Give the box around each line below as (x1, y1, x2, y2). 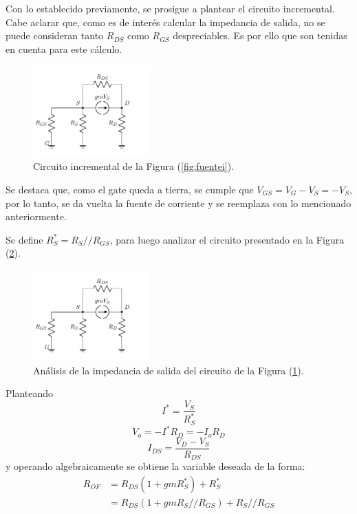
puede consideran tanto (6, 28, 104, 43)
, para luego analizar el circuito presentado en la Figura (109, 232, 345, 246)
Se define (6, 232, 43, 246)
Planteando (6, 386, 54, 400)
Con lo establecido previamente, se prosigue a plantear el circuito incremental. (6, 1, 335, 15)
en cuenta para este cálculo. (6, 41, 122, 56)
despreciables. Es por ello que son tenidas (173, 28, 347, 43)
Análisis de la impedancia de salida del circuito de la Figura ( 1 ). (33, 363, 304, 377)
